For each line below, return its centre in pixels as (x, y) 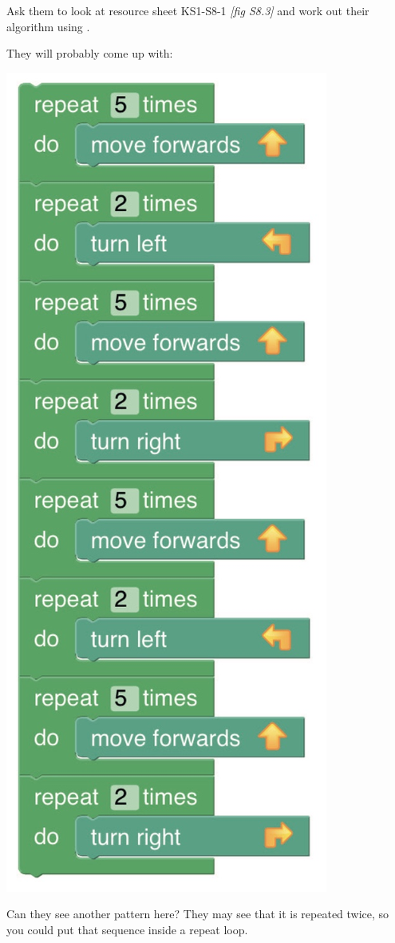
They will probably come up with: (90, 53)
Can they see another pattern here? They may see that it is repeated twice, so (198, 914)
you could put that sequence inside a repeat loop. (127, 929)
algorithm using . (48, 26)
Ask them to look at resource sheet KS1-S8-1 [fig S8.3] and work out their (188, 10)
